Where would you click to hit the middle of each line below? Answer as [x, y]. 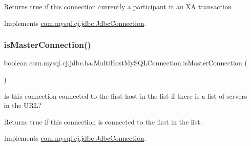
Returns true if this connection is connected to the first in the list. [103, 121]
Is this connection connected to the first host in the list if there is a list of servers [125, 95]
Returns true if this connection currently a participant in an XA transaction [118, 6]
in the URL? [23, 105]
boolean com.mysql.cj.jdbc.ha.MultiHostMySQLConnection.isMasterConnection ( [126, 63]
